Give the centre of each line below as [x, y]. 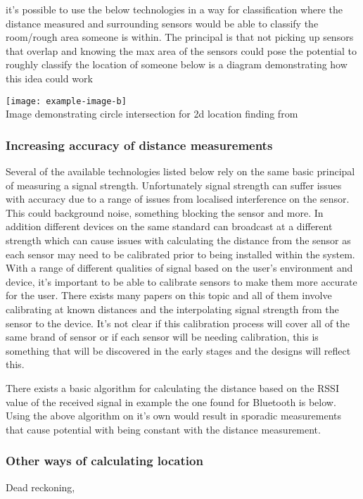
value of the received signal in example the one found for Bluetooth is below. [171, 402]
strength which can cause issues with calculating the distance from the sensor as [178, 240]
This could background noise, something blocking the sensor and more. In [165, 212]
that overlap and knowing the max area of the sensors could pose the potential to [181, 50]
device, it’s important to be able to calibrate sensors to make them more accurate [181, 281]
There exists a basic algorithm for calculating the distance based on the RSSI [172, 387]
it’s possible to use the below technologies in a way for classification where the [174, 9]
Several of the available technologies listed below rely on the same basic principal [180, 171]
